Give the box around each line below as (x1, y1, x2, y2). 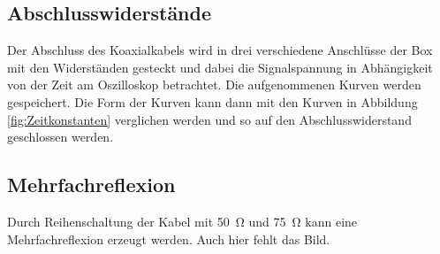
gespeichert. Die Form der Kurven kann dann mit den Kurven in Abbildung (7, 92, 418, 111)
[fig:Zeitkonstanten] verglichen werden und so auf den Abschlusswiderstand (7, 110, 412, 128)
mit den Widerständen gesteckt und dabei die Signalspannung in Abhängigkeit (7, 58, 433, 76)
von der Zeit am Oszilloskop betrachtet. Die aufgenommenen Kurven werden (7, 75, 421, 94)
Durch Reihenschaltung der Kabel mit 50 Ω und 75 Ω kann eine (7, 212, 358, 230)
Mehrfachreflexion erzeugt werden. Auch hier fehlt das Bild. (7, 229, 330, 248)
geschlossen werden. (7, 127, 114, 146)
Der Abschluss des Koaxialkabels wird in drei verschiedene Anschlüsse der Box (7, 41, 433, 59)
